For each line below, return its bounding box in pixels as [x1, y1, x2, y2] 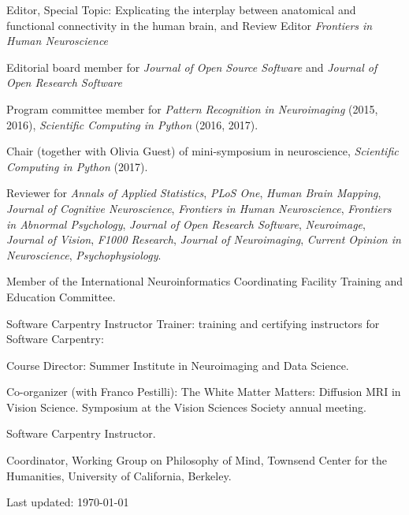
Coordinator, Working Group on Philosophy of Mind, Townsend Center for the [6, 452, 387, 468]
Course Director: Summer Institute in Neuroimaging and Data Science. [6, 356, 349, 373]
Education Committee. [6, 288, 116, 304]
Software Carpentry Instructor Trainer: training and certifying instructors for [6, 315, 380, 331]
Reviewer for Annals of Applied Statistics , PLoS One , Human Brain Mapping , [6, 185, 381, 201]
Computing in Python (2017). [6, 158, 148, 174]
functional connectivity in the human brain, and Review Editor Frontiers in [6, 17, 373, 33]
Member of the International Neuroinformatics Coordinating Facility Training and [6, 273, 403, 289]
